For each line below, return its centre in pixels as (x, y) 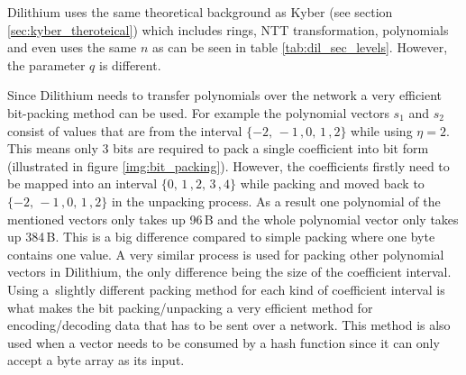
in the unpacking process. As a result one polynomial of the (276, 201)
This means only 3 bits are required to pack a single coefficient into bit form (218, 148)
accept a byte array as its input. (96, 360)
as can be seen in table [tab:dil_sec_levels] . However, (300, 47)
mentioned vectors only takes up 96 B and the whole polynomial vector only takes (233, 219)
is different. (130, 64)
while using (382, 130)
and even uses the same (72, 47)
